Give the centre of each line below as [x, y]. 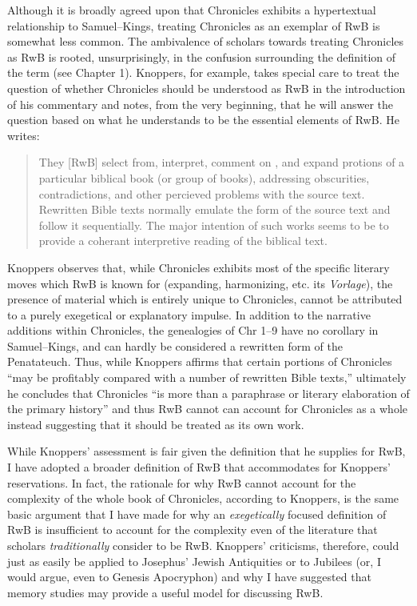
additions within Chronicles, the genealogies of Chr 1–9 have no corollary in [193, 330]
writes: [24, 135]
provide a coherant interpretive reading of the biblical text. [183, 241]
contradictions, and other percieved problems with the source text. [202, 193]
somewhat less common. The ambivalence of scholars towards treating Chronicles [206, 41]
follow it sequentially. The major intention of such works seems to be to [214, 225]
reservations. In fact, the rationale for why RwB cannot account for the [182, 482]
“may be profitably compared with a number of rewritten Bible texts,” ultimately [207, 377]
